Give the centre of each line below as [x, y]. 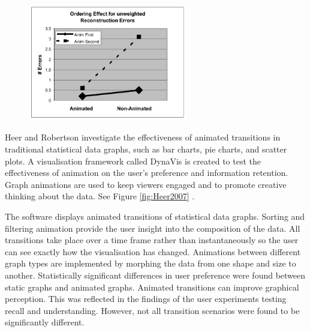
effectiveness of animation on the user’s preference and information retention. [147, 173]
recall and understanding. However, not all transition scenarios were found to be [152, 310]
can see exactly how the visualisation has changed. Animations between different [153, 251]
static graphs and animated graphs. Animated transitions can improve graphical [152, 287]
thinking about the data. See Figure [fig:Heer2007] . [100, 196]
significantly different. [45, 322]
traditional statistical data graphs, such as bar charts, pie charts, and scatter [146, 149]
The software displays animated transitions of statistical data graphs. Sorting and [155, 216]
